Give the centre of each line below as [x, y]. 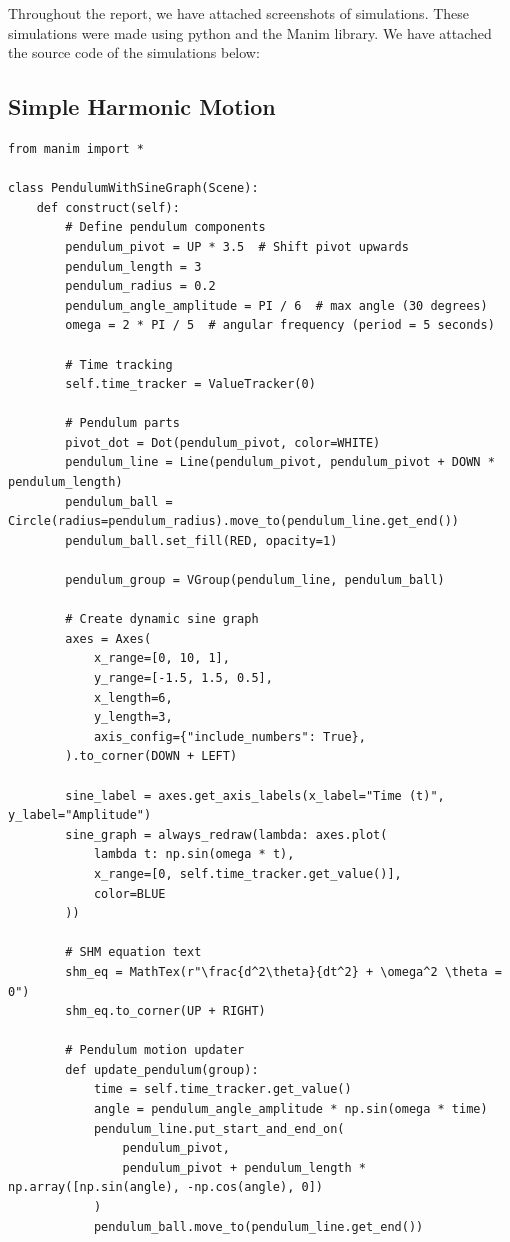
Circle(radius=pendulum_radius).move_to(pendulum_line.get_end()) [234, 521]
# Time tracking [119, 364]
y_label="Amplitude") [80, 815]
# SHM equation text [133, 952]
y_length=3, [133, 717]
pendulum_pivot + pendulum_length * [244, 1167]
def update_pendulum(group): [162, 1069]
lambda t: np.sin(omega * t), [194, 854]
